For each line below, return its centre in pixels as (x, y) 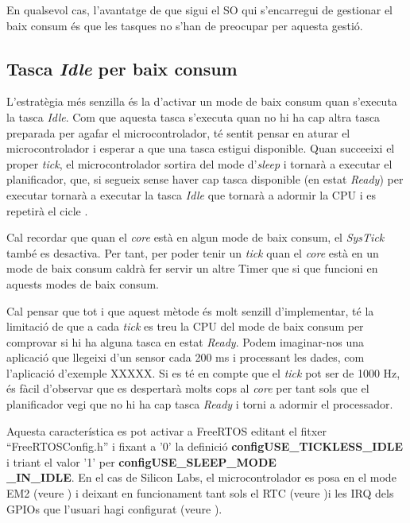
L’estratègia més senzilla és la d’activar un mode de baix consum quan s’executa (202, 101)
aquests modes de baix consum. (83, 283)
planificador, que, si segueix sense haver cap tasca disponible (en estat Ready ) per (205, 179)
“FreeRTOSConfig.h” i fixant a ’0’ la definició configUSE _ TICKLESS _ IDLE (205, 446)
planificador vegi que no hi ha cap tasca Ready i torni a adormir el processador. (200, 404)
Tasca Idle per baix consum (122, 68)
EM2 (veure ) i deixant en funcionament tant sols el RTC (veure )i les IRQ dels (200, 493)
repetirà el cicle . (47, 210)
